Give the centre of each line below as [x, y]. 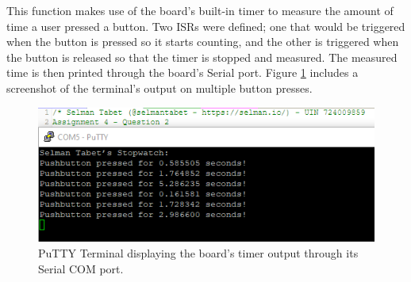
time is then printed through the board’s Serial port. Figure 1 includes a [182, 72]
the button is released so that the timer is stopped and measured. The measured [202, 57]
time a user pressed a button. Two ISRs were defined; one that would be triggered [206, 26]
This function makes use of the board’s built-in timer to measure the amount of [200, 10]
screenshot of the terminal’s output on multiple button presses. [159, 88]
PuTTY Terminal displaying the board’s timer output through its [198, 253]
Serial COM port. [81, 268]
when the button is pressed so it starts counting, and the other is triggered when [203, 42]
